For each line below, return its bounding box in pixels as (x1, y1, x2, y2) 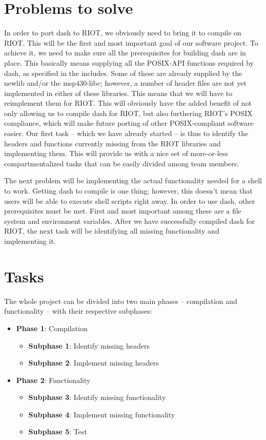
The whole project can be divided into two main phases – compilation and (4, 295, 237, 306)
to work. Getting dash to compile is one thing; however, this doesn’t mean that (4, 185, 253, 196)
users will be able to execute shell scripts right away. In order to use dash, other (4, 195, 255, 206)
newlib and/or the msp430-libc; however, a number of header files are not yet (4, 78, 247, 88)
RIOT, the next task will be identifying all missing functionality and (4, 225, 219, 236)
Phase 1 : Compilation (16, 322, 88, 333)
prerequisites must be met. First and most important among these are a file (4, 205, 241, 216)
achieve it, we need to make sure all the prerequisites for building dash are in (4, 47, 246, 58)
